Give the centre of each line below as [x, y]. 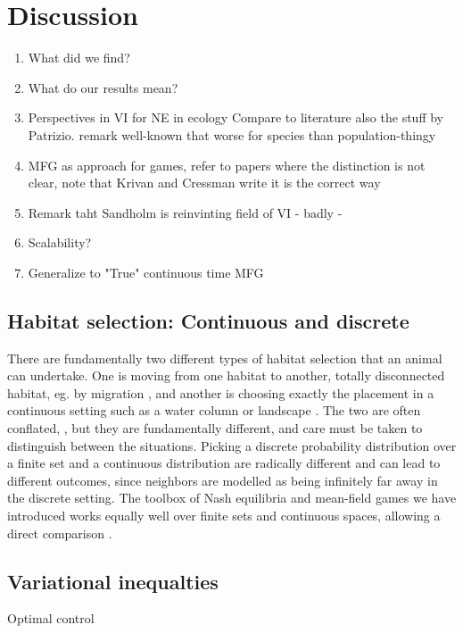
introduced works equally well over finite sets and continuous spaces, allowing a [224, 516]
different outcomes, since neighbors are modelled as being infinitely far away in [223, 480]
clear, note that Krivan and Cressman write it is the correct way [204, 183]
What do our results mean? [103, 87]
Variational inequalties [113, 581]
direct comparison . [60, 533]
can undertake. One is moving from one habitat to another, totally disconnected [226, 375]
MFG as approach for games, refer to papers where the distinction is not [227, 165]
